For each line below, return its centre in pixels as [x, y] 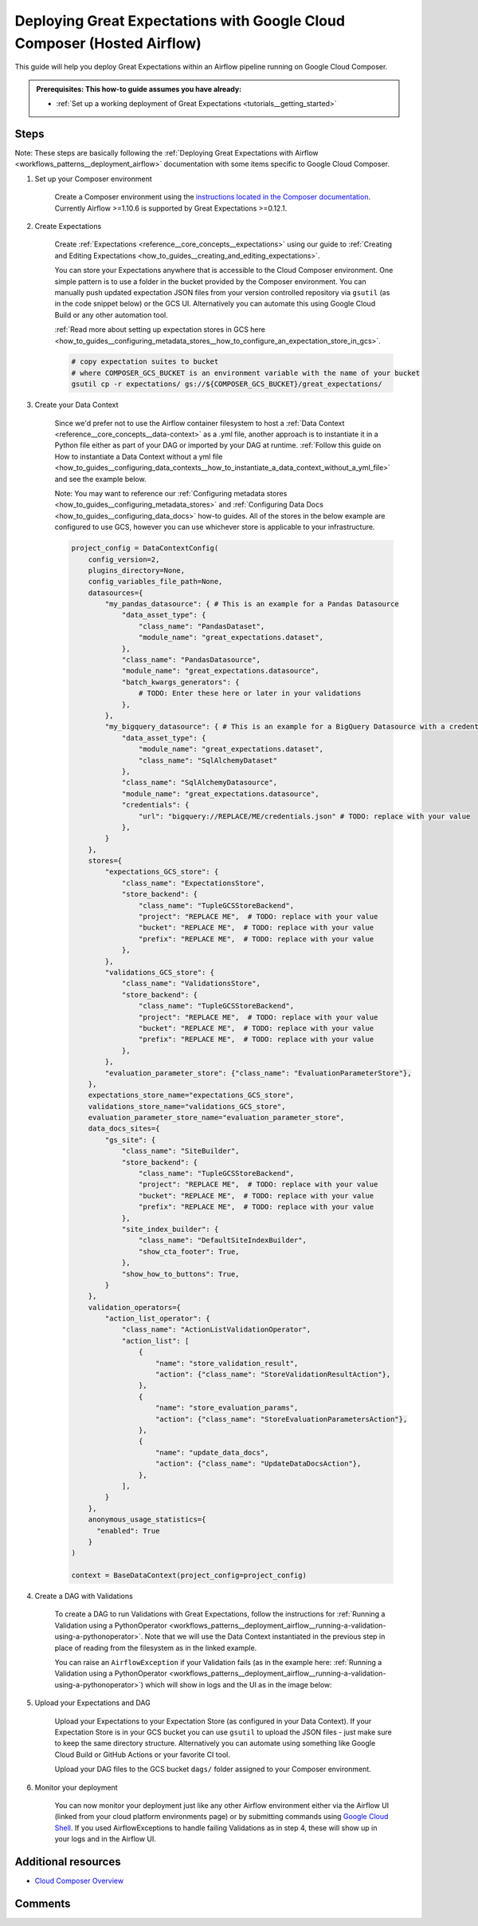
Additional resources [68, 1862]
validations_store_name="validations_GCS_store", [187, 1106]
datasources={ [116, 593]
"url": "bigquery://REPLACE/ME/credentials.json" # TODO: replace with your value [304, 816]
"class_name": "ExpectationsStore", [193, 883]
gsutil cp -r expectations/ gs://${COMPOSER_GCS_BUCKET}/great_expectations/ [227, 384]
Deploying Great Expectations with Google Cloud [180, 21]
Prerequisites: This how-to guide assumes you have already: [139, 89]
